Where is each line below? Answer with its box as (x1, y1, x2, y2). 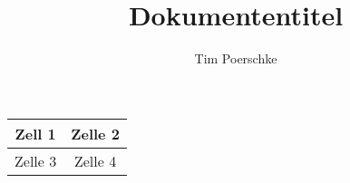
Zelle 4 (73, 149, 117, 171)
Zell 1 (15, 122, 56, 144)
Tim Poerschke (194, 49, 277, 68)
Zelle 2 (71, 122, 120, 144)
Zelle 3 (15, 149, 57, 171)
